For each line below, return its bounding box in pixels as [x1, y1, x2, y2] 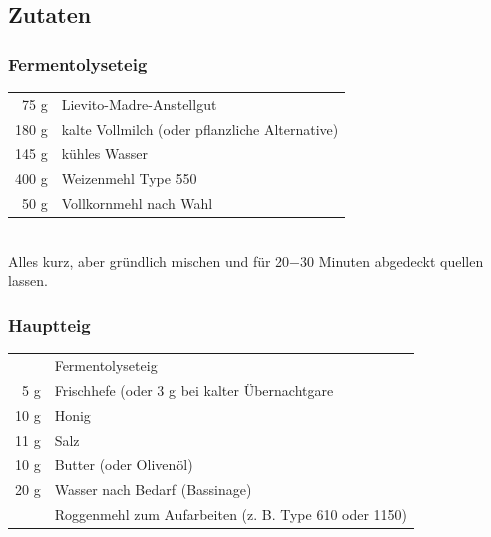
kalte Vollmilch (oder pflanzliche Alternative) [61, 118, 339, 139]
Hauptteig [8, 312, 91, 337]
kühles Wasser [61, 143, 148, 164]
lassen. [8, 270, 48, 291]
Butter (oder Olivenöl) [54, 454, 193, 475]
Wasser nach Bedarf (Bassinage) [54, 479, 252, 500]
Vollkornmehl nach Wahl [61, 193, 213, 214]
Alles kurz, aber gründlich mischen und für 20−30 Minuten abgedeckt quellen [8, 250, 484, 271]
